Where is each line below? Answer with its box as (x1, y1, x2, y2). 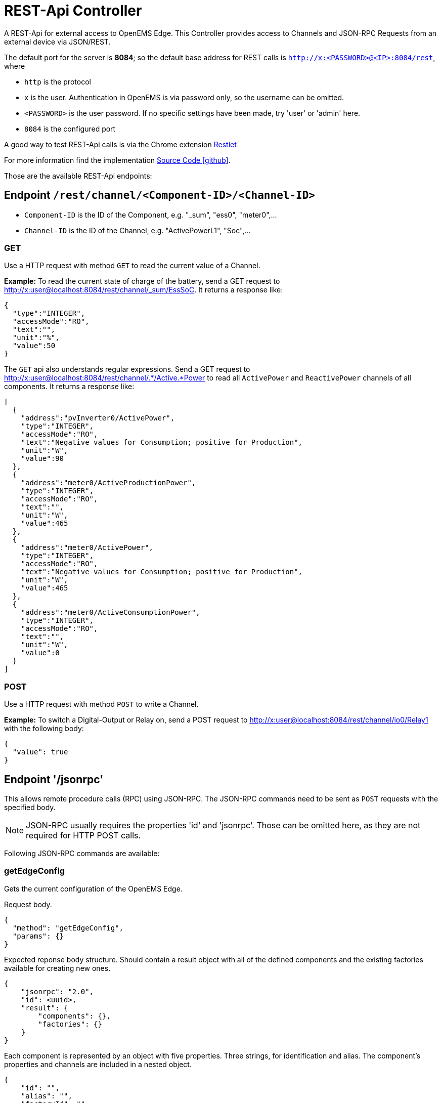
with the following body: (4, 724, 84, 733)
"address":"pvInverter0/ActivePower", (21, 414, 175, 422)
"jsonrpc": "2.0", (21, 987, 94, 996)
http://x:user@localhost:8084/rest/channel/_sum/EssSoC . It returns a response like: (4, 285, 283, 294)
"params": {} (12, 931, 64, 940)
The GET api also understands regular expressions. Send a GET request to (4, 365, 250, 374)
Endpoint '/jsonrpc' (4, 773, 104, 786)
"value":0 (21, 649, 60, 657)
